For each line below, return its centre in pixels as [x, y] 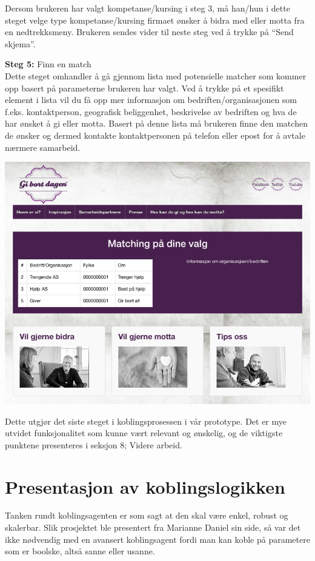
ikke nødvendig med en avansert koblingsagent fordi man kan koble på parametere [157, 539]
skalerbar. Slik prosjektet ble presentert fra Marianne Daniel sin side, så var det [153, 527]
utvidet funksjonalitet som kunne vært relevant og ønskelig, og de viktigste [144, 433]
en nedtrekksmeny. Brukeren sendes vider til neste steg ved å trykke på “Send [149, 32]
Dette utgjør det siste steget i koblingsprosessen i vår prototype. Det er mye [146, 421]
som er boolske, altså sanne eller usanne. [80, 551]
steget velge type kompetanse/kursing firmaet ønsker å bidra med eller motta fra [155, 20]
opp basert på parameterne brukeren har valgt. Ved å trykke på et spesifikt [144, 88]
